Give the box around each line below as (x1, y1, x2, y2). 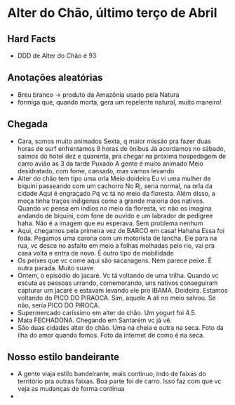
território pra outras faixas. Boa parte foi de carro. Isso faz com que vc (17, 377, 222, 385)
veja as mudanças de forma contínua (17, 385, 125, 393)
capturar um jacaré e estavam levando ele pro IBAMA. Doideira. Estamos (17, 286, 228, 294)
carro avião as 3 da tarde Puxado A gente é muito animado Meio (17, 159, 203, 168)
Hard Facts (7, 33, 56, 45)
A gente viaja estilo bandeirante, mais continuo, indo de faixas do (17, 370, 207, 378)
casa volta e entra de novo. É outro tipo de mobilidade (17, 248, 174, 257)
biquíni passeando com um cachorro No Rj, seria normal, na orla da (17, 181, 213, 190)
